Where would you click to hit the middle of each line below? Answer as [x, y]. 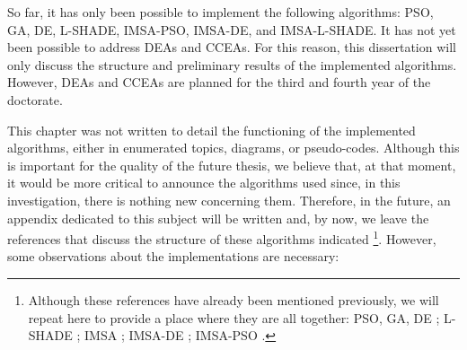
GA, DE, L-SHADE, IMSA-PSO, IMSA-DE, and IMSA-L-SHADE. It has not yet [232, 29]
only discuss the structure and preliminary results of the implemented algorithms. [232, 64]
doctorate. [35, 99]
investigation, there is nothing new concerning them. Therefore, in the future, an [229, 200]
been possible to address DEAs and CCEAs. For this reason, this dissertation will [232, 47]
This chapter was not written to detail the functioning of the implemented [211, 130]
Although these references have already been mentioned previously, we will [233, 299]
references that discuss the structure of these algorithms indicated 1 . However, [222, 237]
